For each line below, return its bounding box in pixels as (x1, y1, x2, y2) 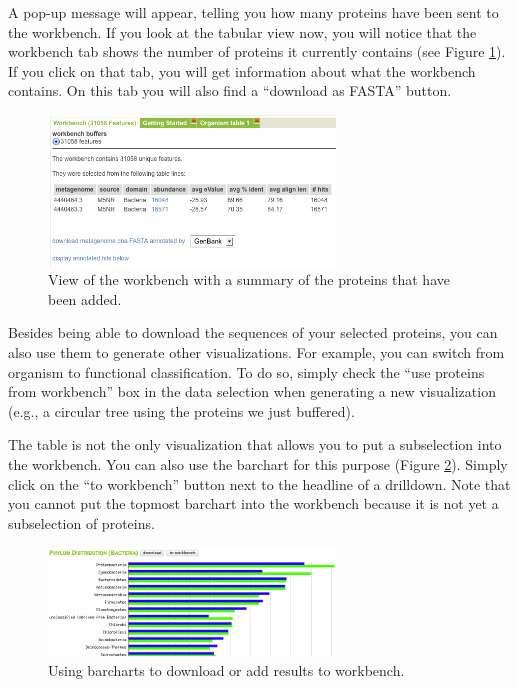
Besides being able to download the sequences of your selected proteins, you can (8, 322, 498, 343)
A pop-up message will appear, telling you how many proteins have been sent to (8, 2, 499, 22)
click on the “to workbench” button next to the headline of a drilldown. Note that (8, 473, 511, 494)
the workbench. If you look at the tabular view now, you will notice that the (8, 21, 477, 42)
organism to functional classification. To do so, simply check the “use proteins (8, 361, 485, 382)
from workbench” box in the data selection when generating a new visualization (8, 381, 496, 402)
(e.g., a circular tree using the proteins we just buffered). (8, 400, 355, 421)
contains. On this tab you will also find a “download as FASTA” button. (8, 80, 452, 101)
